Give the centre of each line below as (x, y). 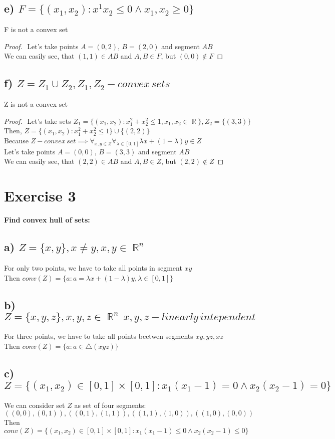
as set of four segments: (110, 405)
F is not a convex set (36, 29)
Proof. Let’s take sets (38, 121)
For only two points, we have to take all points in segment (93, 267)
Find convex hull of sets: (47, 220)
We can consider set (35, 405)
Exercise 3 (40, 196)
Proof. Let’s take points (41, 46)
